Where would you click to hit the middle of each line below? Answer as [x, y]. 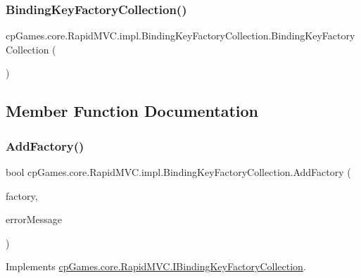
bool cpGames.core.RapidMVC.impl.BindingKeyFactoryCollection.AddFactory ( [178, 172]
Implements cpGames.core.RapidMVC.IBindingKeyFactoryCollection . [156, 266]
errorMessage [34, 219]
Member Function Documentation [132, 111]
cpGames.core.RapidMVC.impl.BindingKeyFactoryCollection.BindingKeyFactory [180, 36]
